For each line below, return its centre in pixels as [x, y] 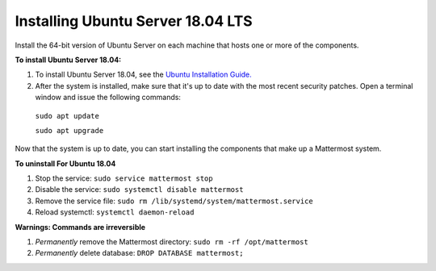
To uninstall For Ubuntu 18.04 [65, 163]
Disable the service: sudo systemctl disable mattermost [139, 190]
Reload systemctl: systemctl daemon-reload [115, 212]
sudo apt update [67, 116]
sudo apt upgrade [69, 130]
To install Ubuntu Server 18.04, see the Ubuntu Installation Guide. [143, 75]
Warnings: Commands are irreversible [80, 227]
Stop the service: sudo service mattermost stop [124, 178]
